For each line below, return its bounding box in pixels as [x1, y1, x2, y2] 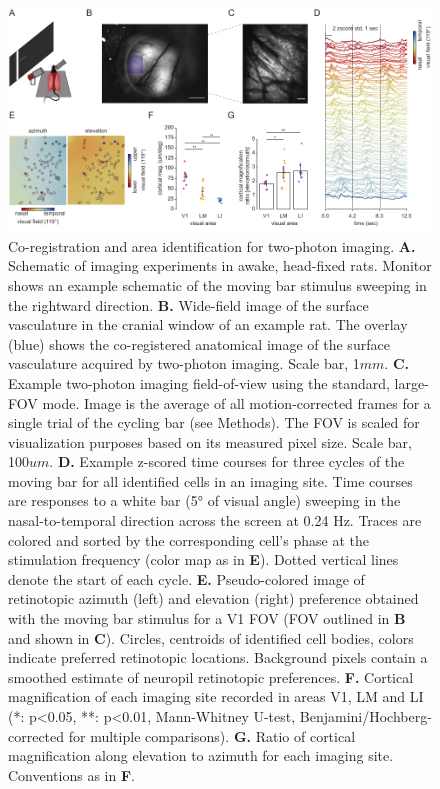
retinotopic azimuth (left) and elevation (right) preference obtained [8, 588, 419, 609]
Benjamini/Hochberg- [299, 706, 432, 726]
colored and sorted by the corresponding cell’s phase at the [8, 529, 369, 550]
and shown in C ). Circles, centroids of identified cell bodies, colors [8, 627, 414, 648]
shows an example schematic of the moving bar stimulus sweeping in [8, 274, 427, 295]
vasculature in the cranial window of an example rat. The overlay [8, 314, 408, 335]
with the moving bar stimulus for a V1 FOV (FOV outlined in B [8, 608, 406, 629]
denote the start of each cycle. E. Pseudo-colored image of [8, 568, 365, 589]
